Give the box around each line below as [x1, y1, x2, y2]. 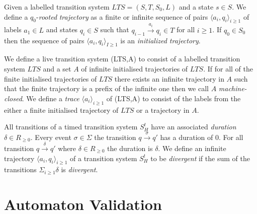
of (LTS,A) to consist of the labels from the [106, 93, 241, 103]
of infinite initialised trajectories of [81, 63, 188, 74]
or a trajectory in [136, 104, 190, 115]
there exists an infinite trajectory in [114, 73, 224, 84]
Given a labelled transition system [4, 2, 110, 12]
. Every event [30, 131, 71, 142]
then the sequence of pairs [4, 35, 84, 45]
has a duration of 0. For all [160, 131, 243, 142]
